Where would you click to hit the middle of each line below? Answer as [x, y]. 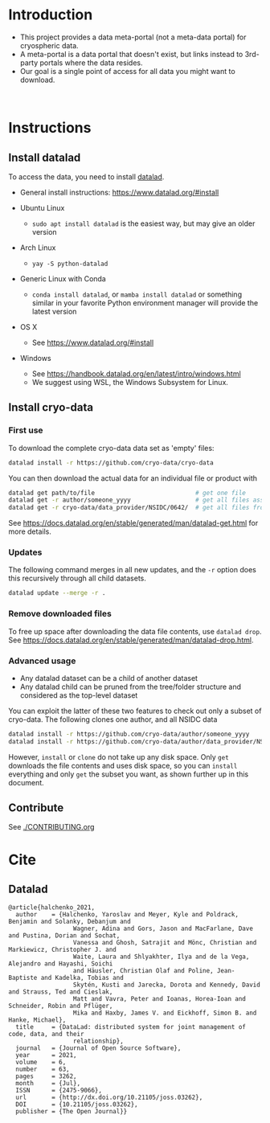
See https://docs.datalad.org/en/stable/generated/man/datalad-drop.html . [131, 640]
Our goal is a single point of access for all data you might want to [127, 71]
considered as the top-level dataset [79, 695]
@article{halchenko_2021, [51, 908]
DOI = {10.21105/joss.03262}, [77, 1105]
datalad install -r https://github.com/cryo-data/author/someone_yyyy [129, 734]
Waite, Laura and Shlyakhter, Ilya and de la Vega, [161, 957]
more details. [30, 531]
